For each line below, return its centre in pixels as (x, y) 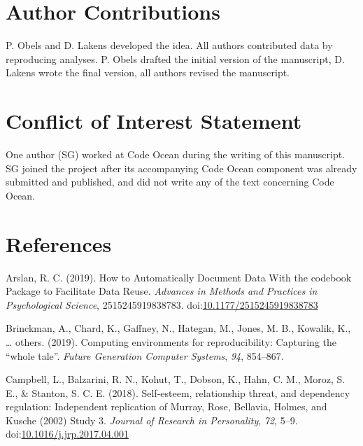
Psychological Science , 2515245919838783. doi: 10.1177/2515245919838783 (162, 304)
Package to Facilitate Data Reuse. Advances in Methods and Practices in (162, 291)
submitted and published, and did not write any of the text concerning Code (170, 182)
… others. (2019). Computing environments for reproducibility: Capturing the (171, 341)
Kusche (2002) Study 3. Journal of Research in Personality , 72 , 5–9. (152, 420)
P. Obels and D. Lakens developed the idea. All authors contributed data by (169, 45)
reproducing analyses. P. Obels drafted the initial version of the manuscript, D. (175, 58)
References (59, 243)
